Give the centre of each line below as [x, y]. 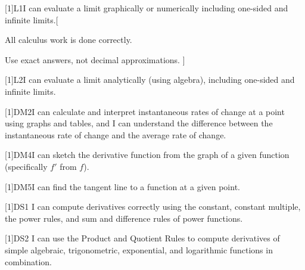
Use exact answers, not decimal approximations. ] [95, 59]
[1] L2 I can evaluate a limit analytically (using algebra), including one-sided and [150, 80]
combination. [28, 261]
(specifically [26, 166]
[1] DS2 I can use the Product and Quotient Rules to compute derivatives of [142, 238]
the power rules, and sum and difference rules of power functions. [124, 218]
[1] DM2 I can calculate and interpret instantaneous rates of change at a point [145, 111]
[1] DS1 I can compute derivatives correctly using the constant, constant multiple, [153, 207]
